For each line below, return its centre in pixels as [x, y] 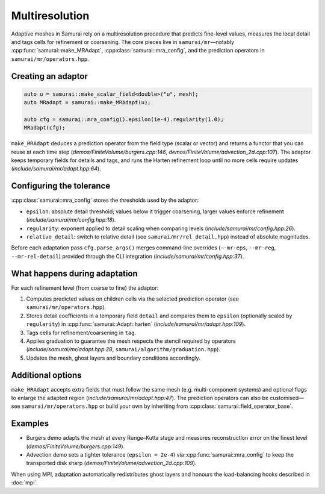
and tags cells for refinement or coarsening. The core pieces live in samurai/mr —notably [123, 42]
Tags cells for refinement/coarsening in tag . [81, 333]
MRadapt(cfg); [45, 128]
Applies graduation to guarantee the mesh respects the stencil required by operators [131, 341]
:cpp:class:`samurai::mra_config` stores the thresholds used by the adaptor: [105, 200]
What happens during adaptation [74, 273]
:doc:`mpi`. [25, 483]
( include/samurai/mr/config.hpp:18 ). [71, 220]
